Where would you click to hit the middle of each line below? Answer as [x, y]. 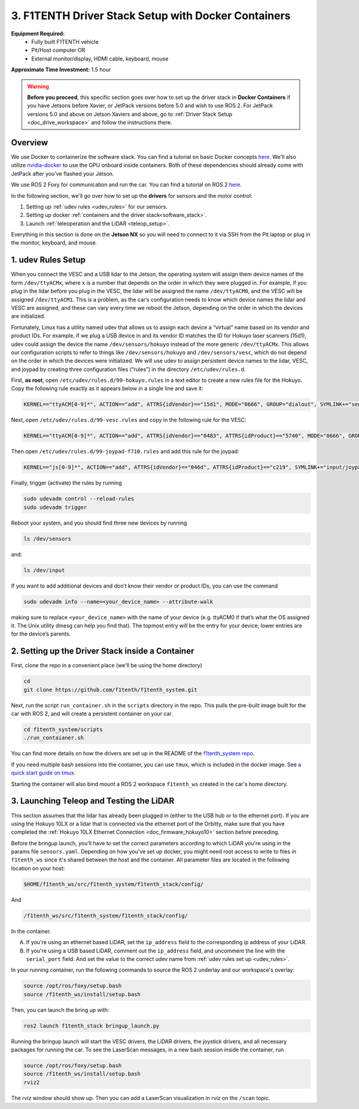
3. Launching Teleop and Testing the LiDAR [93, 801]
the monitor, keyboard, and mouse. [54, 243]
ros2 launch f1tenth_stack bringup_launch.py [92, 1026]
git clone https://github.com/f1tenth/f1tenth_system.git [110, 690]
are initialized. [28, 316]
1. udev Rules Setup [48, 260]
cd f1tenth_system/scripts [63, 730]
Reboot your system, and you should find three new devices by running [99, 523]
